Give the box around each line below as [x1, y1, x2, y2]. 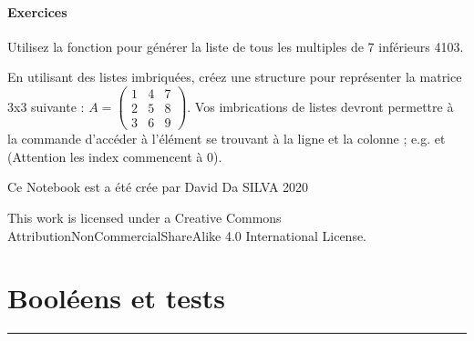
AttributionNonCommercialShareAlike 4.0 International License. [7, 226, 367, 245]
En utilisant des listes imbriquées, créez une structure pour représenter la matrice [7, 67, 462, 86]
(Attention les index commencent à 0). [7, 146, 222, 165]
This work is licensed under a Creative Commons [7, 207, 282, 226]
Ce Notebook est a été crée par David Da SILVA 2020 [7, 177, 309, 196]
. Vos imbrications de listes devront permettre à [187, 96, 454, 115]
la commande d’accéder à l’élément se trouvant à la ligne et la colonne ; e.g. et [7, 129, 446, 148]
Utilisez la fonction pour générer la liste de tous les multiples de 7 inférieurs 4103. [7, 36, 464, 55]
